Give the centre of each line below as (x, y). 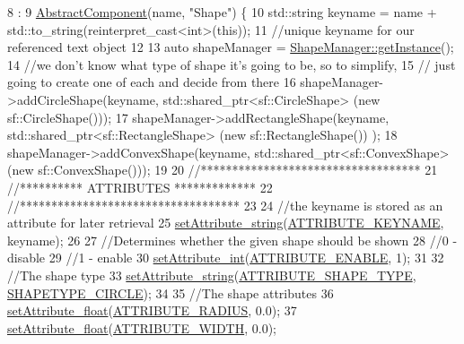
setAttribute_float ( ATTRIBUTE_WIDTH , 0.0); (142, 327)
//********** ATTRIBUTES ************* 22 (140, 187)
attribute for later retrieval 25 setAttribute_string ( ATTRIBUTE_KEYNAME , (226, 223)
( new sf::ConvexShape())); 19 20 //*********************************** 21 (223, 170)
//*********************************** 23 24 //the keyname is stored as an (225, 205)
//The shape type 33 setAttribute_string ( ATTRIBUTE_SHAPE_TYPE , (212, 275)
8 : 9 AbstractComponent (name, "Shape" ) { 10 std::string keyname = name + (222, 12)
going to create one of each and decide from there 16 (152, 82)
